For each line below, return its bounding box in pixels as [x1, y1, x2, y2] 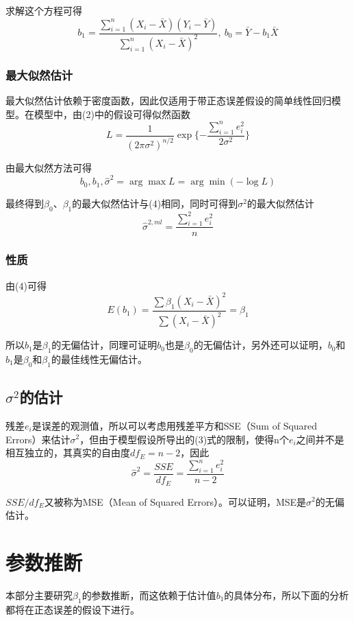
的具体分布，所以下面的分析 [224, 587, 349, 602]
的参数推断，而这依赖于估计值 [81, 587, 216, 602]
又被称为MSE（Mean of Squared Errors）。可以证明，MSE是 [44, 494, 307, 508]
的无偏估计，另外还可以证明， [193, 338, 328, 352]
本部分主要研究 [5, 587, 73, 602]
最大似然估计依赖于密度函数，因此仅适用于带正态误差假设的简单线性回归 [5, 93, 331, 108]
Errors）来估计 [5, 432, 71, 446]
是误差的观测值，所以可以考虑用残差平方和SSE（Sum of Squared [31, 418, 318, 432]
